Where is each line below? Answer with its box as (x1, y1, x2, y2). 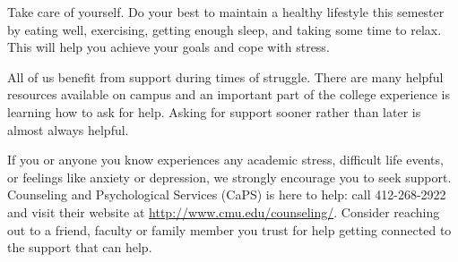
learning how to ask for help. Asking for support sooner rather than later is (7, 102, 421, 121)
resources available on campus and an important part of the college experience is (7, 85, 450, 104)
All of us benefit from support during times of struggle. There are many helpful (7, 67, 444, 86)
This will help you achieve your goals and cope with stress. (7, 38, 330, 56)
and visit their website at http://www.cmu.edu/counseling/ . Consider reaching (7, 202, 440, 221)
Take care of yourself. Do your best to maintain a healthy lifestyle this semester (7, 3, 445, 21)
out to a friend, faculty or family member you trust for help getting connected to (7, 220, 452, 239)
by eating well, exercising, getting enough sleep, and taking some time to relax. (7, 20, 442, 38)
